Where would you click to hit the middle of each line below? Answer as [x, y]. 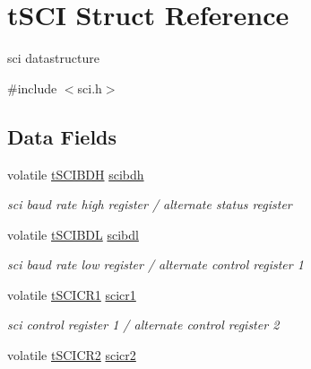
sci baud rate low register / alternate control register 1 [155, 264]
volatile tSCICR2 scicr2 [72, 355]
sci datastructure [53, 58]
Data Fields [62, 136]
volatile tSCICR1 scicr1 [72, 294]
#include [32, 88]
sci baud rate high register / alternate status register [150, 204]
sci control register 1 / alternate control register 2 [143, 325]
